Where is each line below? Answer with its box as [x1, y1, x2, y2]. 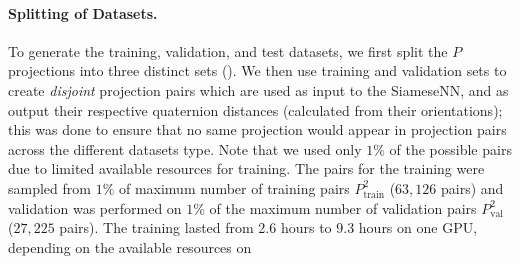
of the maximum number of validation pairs [209, 197, 477, 218]
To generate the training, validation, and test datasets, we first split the [8, 40, 448, 61]
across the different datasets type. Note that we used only [8, 138, 362, 159]
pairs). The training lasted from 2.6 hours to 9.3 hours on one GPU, [59, 217, 478, 238]
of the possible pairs [389, 138, 512, 159]
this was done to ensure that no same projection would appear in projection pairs [8, 119, 507, 140]
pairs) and [440, 177, 504, 198]
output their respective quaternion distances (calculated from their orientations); [8, 99, 503, 120]
